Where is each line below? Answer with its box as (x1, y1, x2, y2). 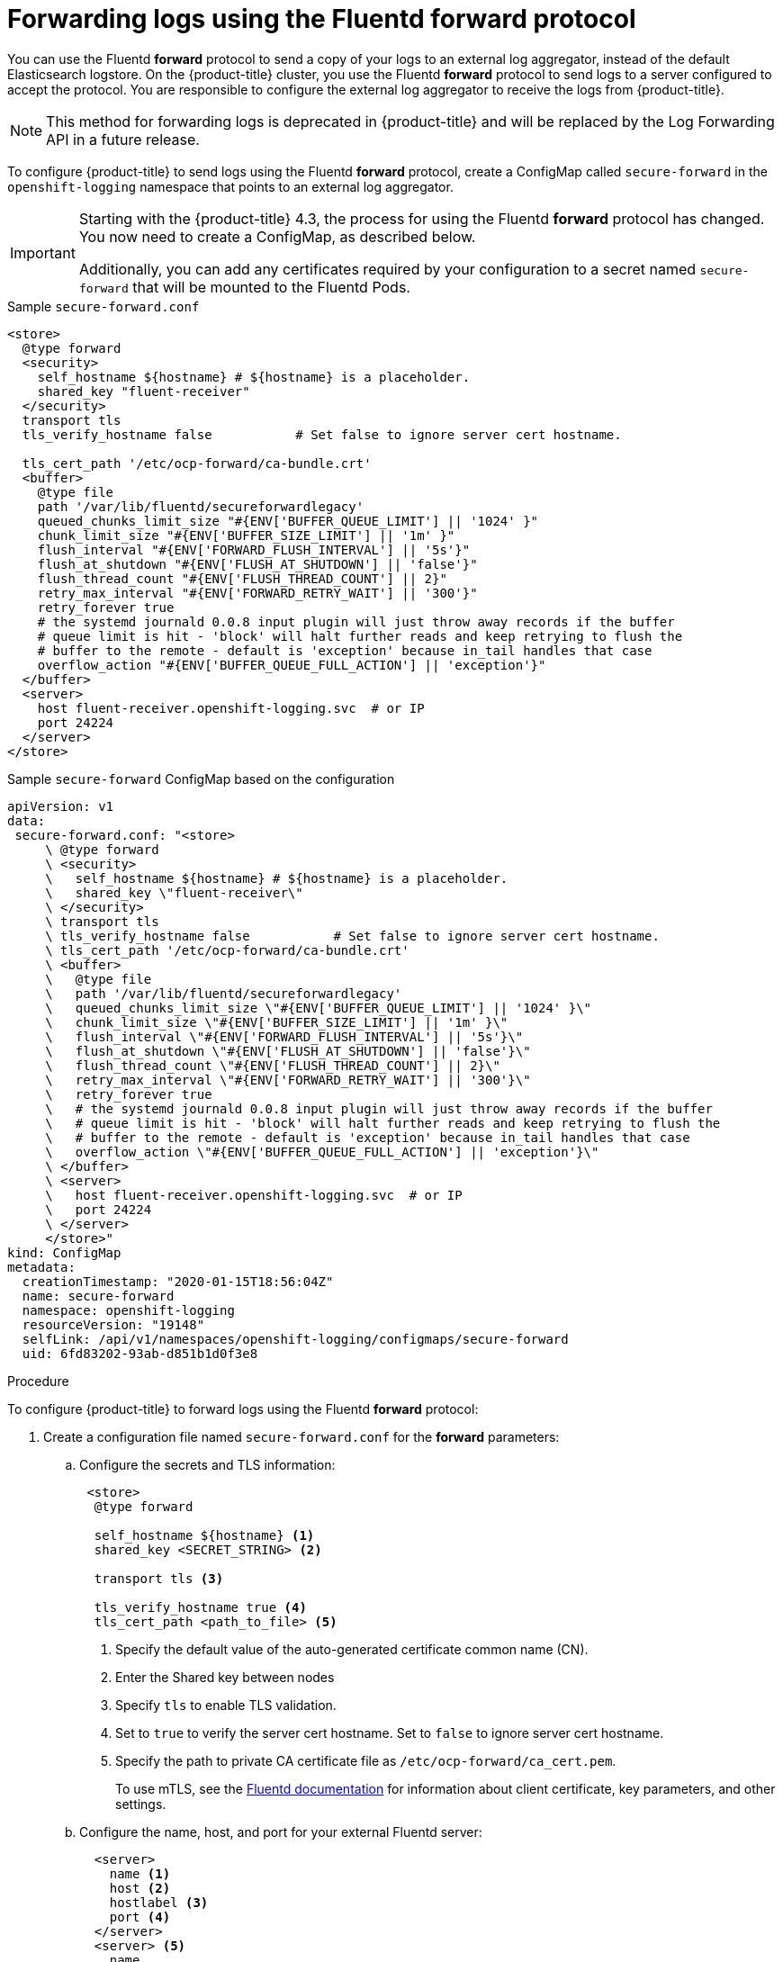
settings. (115, 1795, 166, 1812)
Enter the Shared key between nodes (115, 1669, 335, 1685)
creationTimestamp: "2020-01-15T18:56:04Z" (22, 1273, 334, 1289)
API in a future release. (46, 130, 200, 148)
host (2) (109, 1880, 171, 1895)
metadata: (7, 1259, 76, 1274)
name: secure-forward (22, 1288, 175, 1303)
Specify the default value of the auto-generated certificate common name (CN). (115, 1641, 589, 1657)
